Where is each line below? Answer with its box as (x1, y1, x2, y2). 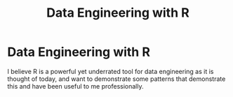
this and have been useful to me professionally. (7, 82, 144, 90)
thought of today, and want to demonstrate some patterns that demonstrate (7, 75, 226, 83)
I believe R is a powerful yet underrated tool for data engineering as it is (7, 67, 214, 75)
